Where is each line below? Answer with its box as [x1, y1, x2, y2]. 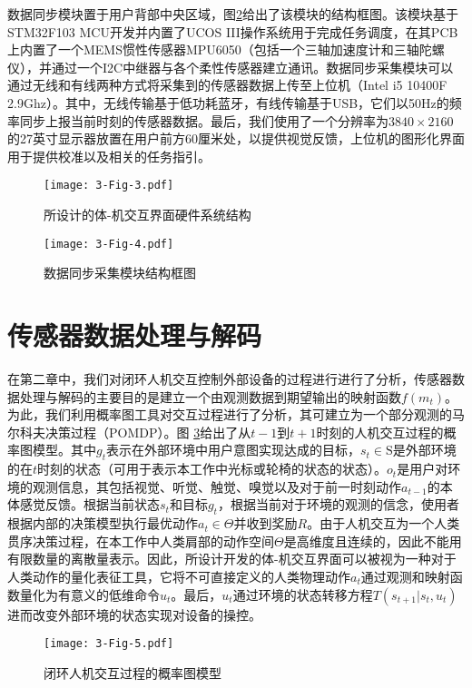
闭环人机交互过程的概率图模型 [44, 663, 221, 682]
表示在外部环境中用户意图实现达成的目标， [106, 440, 361, 459]
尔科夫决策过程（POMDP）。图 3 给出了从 [7, 422, 251, 441]
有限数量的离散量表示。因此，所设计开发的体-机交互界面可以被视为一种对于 [7, 549, 457, 568]
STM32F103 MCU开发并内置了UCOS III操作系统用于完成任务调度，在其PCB [7, 22, 458, 41]
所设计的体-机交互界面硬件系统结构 [44, 205, 251, 223]
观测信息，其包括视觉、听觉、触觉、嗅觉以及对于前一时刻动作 [32, 477, 401, 496]
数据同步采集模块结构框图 [44, 263, 196, 282]
